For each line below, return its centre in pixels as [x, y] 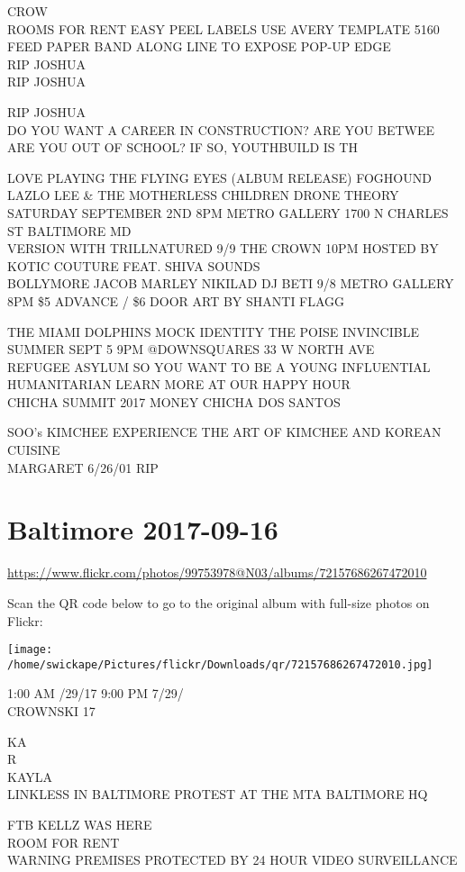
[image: [30, 650]
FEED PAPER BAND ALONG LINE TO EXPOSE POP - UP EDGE [199, 46]
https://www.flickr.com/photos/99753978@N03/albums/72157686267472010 [217, 572]
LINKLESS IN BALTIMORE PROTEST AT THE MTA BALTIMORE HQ [218, 794]
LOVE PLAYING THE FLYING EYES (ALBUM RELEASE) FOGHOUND [219, 177]
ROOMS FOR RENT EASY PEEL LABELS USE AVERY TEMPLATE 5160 [223, 28]
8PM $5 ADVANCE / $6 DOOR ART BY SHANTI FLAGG [176, 300]
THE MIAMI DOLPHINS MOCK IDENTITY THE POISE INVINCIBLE [213, 331]
